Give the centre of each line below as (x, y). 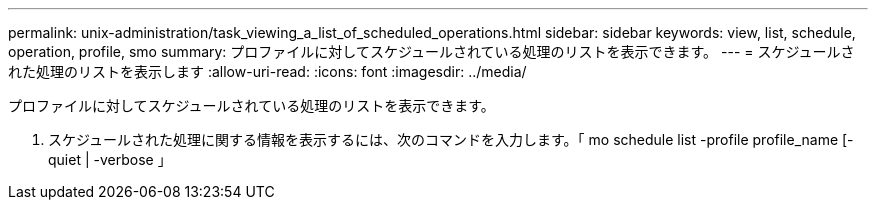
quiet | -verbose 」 (110, 159)
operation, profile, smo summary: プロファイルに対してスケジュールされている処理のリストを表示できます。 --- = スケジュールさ (431, 51)
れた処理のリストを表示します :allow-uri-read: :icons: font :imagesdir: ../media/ (267, 71)
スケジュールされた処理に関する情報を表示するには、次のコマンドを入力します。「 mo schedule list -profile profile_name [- (451, 139)
